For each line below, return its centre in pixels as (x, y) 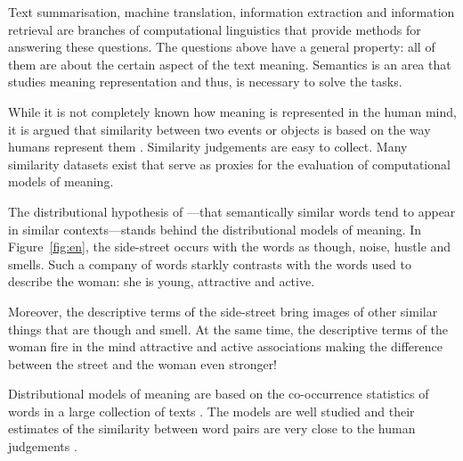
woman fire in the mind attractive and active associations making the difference (225, 346)
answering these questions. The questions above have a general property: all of (222, 47)
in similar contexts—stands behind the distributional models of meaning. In (215, 229)
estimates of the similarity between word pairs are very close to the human (212, 428)
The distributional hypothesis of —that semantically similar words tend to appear (232, 211)
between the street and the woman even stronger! (143, 363)
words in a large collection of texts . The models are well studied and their (211, 411)
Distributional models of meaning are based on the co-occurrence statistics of (219, 394)
